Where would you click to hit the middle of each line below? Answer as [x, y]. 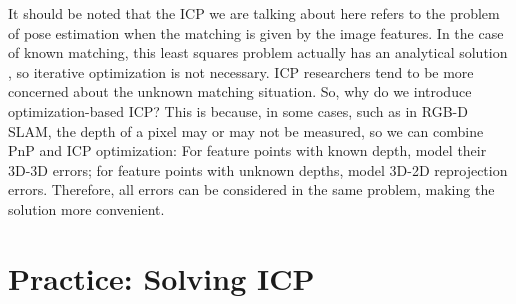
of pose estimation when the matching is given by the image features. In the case [256, 32]
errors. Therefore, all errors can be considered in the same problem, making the [251, 189]
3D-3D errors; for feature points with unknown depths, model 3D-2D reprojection [258, 169]
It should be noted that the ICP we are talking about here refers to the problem [254, 13]
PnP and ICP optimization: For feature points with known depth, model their [247, 150]
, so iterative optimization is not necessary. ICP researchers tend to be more [241, 71]
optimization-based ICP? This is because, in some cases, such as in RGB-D [238, 110]
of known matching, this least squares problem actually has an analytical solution [258, 52]
